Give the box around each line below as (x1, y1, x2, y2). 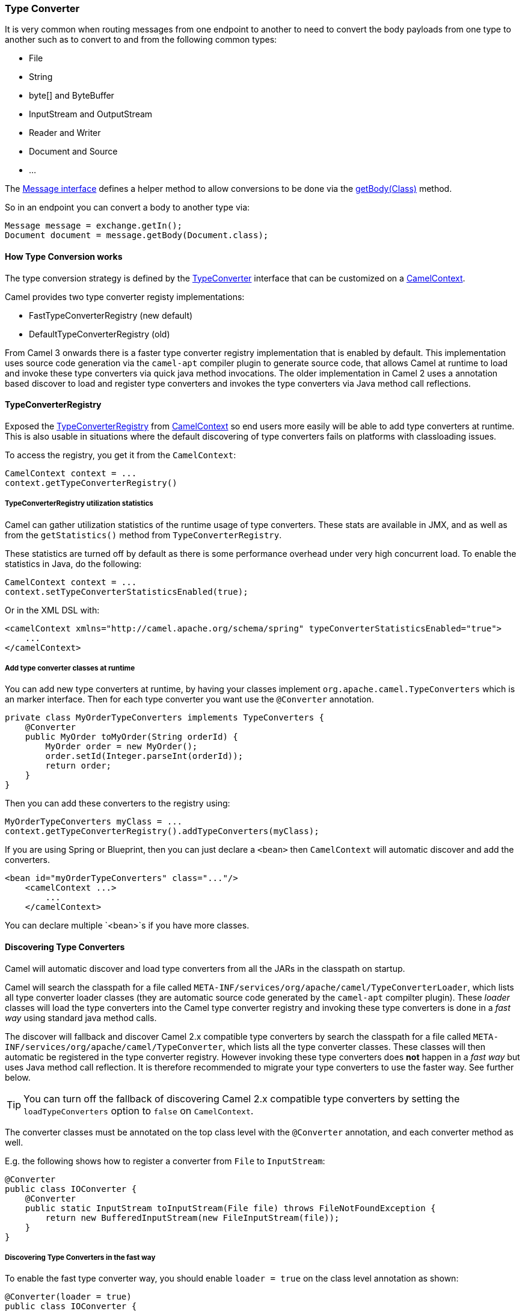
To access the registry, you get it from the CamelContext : (5, 449, 236, 460)
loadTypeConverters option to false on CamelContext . (23, 1104, 254, 1117)
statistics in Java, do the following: (5, 558, 142, 569)
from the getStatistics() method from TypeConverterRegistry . (5, 529, 282, 540)
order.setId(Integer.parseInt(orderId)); (45, 751, 244, 761)
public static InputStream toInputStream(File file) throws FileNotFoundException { (25, 1203, 436, 1213)
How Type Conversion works (5, 251, 123, 262)
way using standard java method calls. (5, 1012, 157, 1023)
